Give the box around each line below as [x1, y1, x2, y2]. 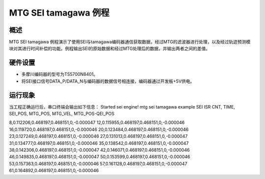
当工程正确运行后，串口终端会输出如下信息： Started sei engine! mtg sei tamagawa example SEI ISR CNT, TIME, [9, 104, 235, 110]
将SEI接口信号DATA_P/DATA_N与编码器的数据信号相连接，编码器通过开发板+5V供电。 [21, 78, 195, 84]
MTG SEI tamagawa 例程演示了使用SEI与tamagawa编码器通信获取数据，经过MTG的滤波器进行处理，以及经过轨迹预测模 [9, 39, 251, 45]
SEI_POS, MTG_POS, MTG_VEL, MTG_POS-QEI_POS [9, 111, 115, 117]
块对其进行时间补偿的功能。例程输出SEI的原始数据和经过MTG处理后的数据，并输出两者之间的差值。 [9, 45, 211, 51]
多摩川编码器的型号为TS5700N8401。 [21, 71, 98, 77]
